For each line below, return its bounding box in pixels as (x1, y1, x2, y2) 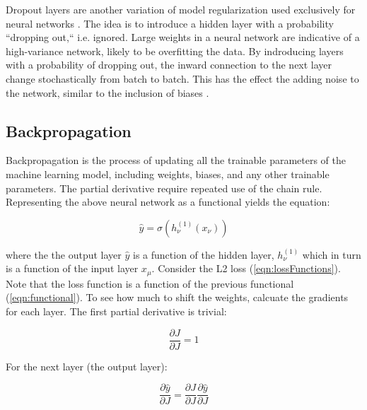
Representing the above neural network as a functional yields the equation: (6, 194, 330, 209)
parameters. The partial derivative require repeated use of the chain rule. (6, 180, 322, 195)
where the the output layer (6, 247, 122, 262)
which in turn (302, 247, 361, 262)
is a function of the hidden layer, (133, 247, 274, 262)
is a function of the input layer (6, 261, 139, 276)
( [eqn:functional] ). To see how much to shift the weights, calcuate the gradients (6, 290, 349, 305)
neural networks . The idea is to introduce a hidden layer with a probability (6, 16, 334, 30)
